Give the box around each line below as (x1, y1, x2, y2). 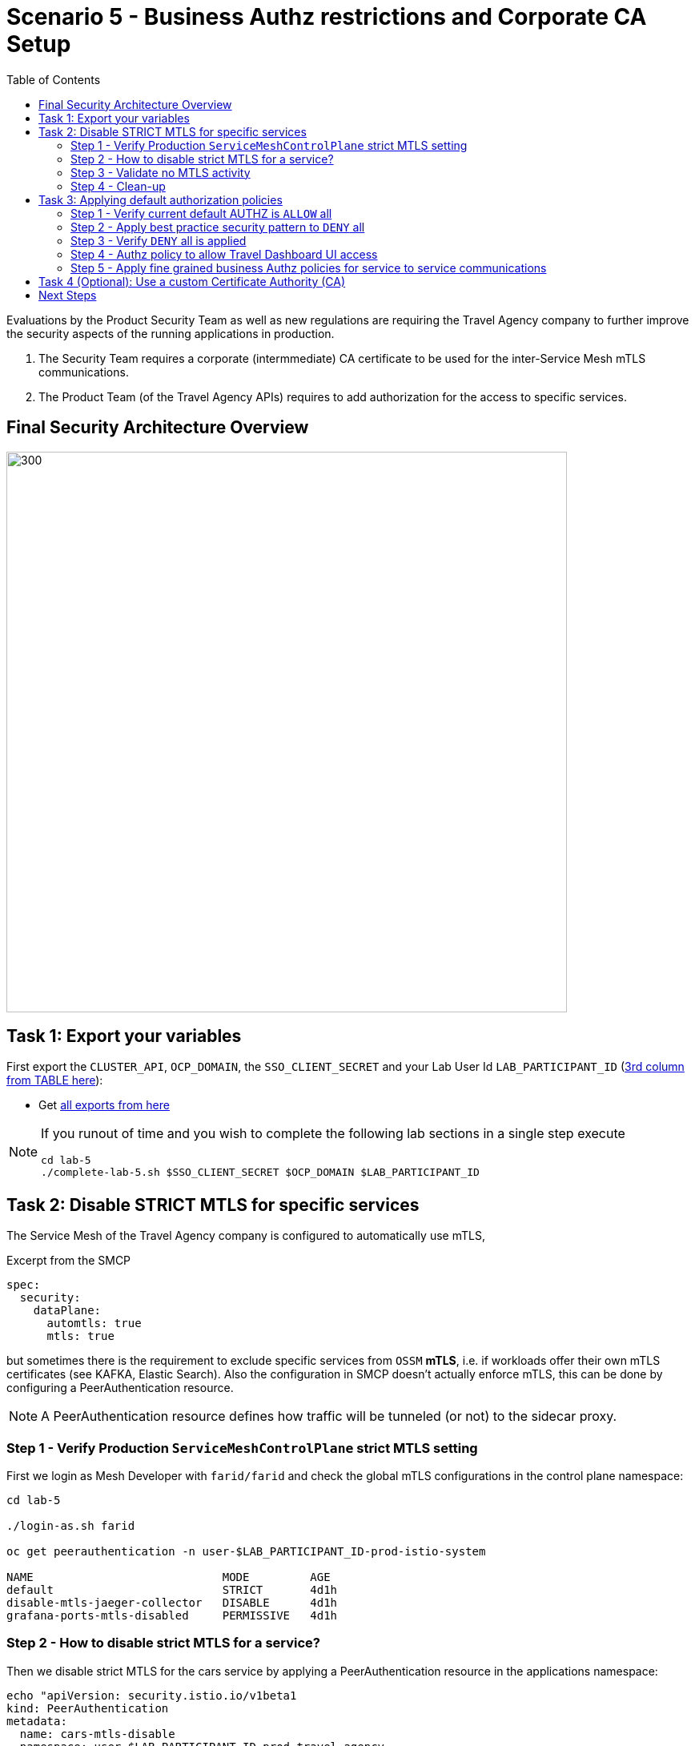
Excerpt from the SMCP (6, 1253, 131, 1268)
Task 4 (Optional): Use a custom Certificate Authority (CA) (38, 274, 346, 288)
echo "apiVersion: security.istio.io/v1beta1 (6, 1688, 297, 1702)
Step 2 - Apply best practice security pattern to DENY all (70, 219, 365, 234)
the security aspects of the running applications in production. (6, 326, 335, 340)
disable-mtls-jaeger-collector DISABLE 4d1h (6, 1596, 338, 1610)
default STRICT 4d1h (6, 1583, 338, 1597)
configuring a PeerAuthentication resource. (6, 1381, 234, 1395)
